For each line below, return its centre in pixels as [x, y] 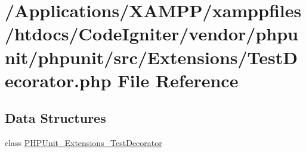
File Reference [178, 80]
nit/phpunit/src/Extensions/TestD [152, 57]
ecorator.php [58, 80]
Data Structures [55, 118]
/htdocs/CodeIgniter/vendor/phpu [152, 34]
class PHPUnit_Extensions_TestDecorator [84, 143]
